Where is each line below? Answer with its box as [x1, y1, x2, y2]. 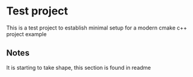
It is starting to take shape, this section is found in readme [6, 64, 151, 71]
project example [6, 30, 47, 37]
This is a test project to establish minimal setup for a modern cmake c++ [6, 24, 187, 31]
